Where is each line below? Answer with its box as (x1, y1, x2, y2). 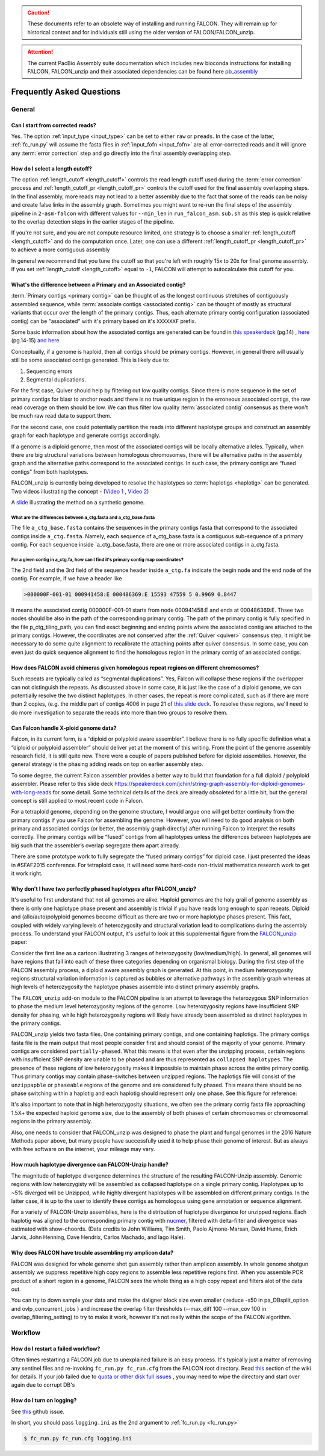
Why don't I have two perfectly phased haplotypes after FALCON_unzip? (11, 885, 197, 893)
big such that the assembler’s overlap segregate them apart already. (11, 841, 181, 849)
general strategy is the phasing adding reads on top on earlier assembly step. (11, 761, 203, 768)
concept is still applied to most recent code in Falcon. (11, 797, 144, 804)
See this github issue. (11, 1408, 65, 1415)
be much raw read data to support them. (11, 412, 111, 419)
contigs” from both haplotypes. (11, 468, 88, 475)
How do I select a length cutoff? (11, 165, 93, 172)
